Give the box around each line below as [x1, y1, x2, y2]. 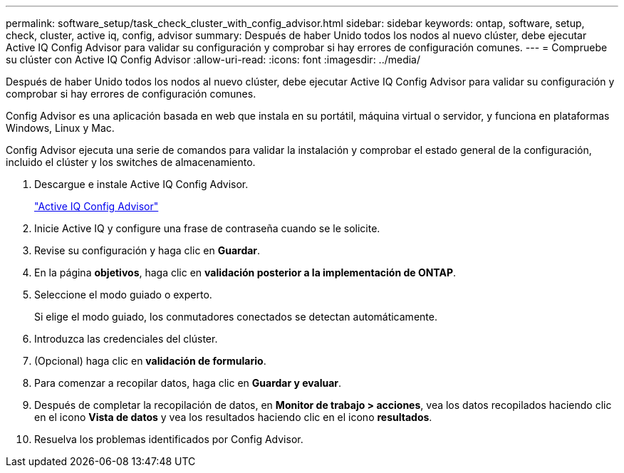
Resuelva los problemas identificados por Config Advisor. [34, 433, 303, 445]
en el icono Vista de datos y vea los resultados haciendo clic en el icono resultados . [34, 411, 432, 423]
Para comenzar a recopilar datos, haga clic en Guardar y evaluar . [34, 377, 342, 389]
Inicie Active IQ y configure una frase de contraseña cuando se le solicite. [34, 222, 380, 234]
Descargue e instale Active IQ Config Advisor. [34, 178, 249, 190]
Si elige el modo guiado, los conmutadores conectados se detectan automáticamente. [34, 311, 437, 323]
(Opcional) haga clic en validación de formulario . [34, 355, 266, 367]
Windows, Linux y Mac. [6, 122, 115, 134]
